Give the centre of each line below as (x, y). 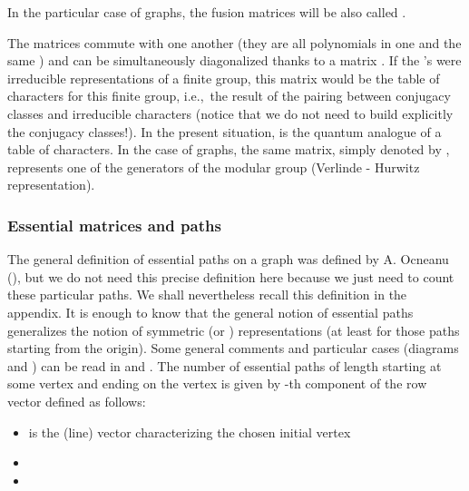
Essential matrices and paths (114, 225)
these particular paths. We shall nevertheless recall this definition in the (207, 295)
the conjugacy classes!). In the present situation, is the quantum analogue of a (225, 131)
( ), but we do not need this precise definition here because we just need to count (231, 276)
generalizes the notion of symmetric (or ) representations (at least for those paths (234, 330)
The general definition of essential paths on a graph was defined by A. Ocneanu (228, 259)
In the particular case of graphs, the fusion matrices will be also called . (207, 12)
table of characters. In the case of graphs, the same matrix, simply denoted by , (229, 149)
